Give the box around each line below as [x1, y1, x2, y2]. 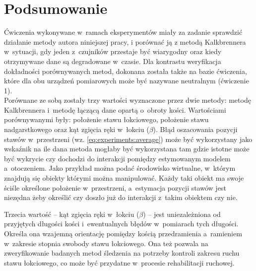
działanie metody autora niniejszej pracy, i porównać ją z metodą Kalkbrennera [4, 36, 246, 47]
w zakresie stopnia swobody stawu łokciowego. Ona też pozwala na [4, 238, 208, 248]
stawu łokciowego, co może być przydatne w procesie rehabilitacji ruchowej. [4, 257, 235, 268]
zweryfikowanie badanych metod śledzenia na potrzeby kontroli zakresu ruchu [4, 248, 240, 258]
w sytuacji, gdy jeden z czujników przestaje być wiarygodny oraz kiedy [4, 46, 222, 57]
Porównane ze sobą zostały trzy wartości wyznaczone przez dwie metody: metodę [4, 95, 251, 105]
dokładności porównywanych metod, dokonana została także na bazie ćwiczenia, [4, 66, 247, 76]
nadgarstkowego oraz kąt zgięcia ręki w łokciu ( [4, 124, 149, 135]
